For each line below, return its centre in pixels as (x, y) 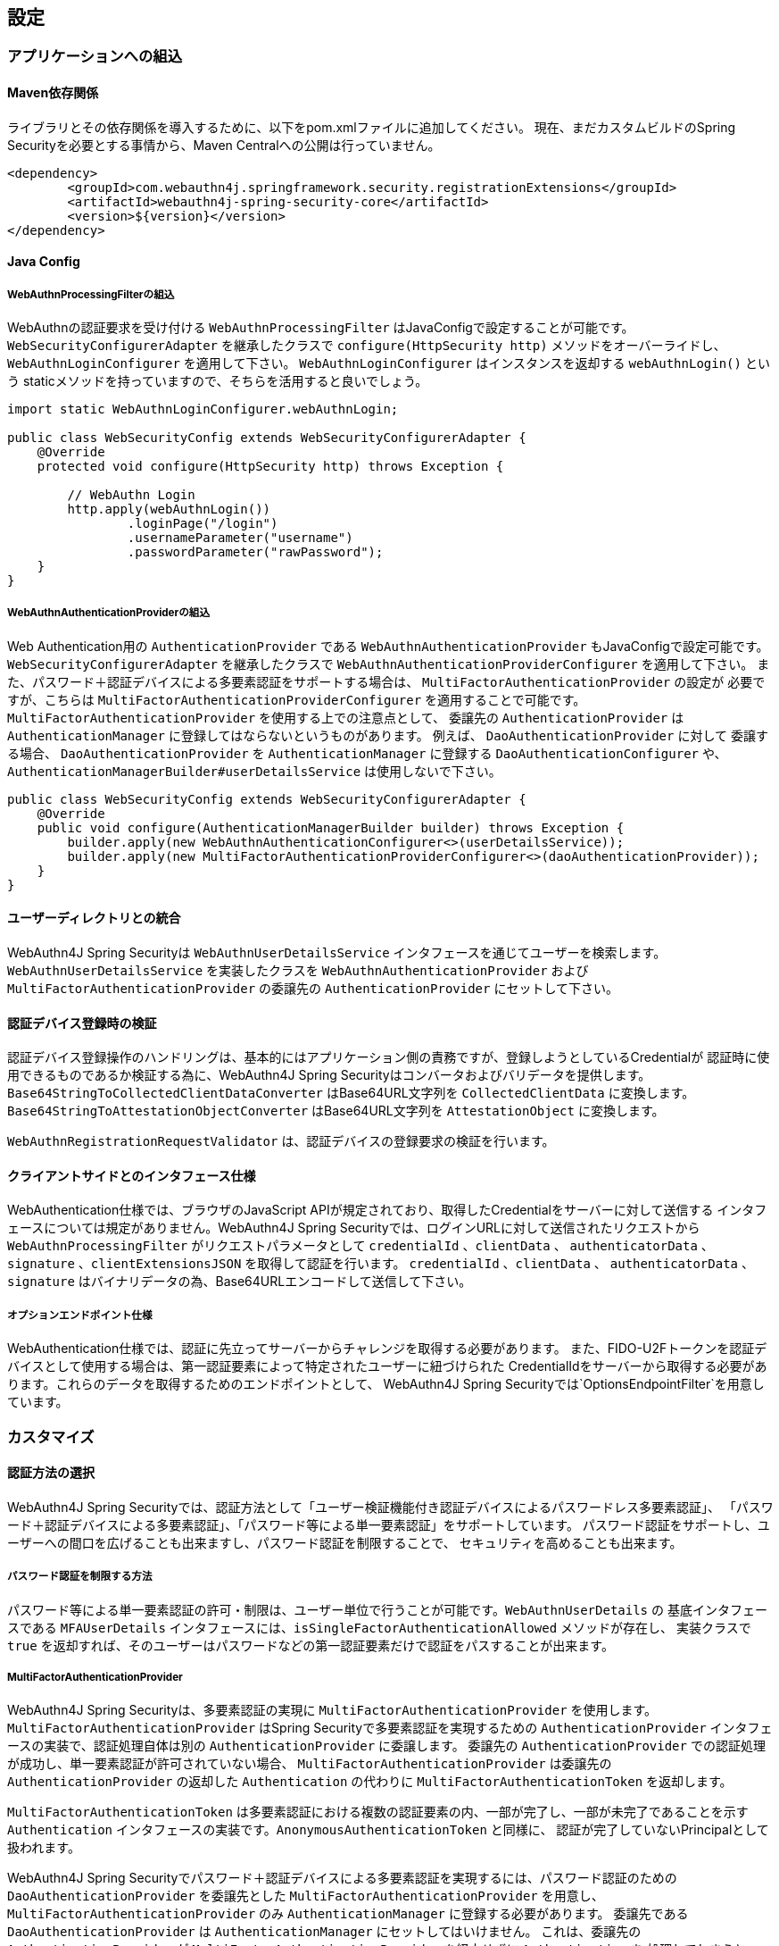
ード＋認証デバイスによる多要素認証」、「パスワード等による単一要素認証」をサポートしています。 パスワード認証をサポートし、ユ (389, 1524)
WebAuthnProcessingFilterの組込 (91, 294)
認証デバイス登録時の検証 (82, 1023)
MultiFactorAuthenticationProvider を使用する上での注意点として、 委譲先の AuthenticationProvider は (346, 717)
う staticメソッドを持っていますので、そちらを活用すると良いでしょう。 (218, 381)
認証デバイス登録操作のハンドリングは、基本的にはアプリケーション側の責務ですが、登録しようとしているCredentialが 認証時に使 (389, 1057)
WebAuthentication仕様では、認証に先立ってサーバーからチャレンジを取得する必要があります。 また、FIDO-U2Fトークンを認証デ (387, 1349)
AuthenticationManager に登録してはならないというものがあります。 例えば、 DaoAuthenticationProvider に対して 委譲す (388, 735)
